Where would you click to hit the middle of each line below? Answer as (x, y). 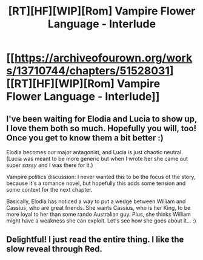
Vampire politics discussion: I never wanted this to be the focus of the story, (101, 177)
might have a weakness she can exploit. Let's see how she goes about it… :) (101, 221)
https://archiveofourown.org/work (103, 58)
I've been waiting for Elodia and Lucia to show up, (102, 119)
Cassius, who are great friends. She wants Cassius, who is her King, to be (98, 208)
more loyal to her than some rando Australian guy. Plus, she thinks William (98, 214)
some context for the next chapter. (49, 190)
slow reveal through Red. (55, 249)
